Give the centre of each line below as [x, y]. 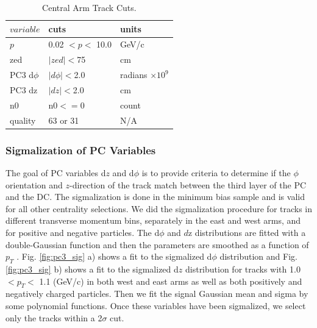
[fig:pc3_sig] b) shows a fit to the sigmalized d [92, 269]
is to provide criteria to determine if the [216, 172]
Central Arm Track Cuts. [89, 7]
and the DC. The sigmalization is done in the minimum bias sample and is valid [155, 197]
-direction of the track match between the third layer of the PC [188, 184]
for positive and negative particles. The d [83, 232]
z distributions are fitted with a [247, 232]
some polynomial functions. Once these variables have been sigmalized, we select [156, 305]
